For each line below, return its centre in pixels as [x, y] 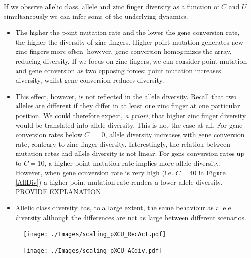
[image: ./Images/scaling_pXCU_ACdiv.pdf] [93, 251]
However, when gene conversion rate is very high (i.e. [94, 172]
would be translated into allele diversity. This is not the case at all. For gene [129, 125]
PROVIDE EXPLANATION [58, 191]
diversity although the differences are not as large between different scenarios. [131, 217]
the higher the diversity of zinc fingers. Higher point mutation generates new [129, 42]
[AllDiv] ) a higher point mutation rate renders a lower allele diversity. [119, 182]
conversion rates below [49, 134]
